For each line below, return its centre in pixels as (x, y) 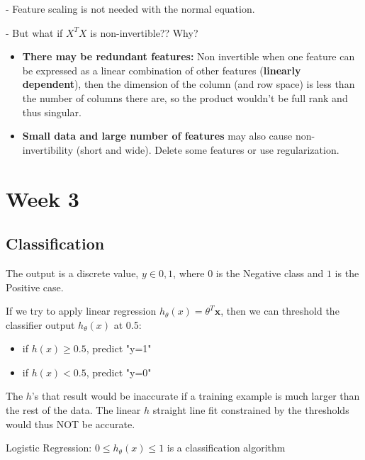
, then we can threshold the (280, 311)
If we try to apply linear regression (81, 311)
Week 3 (43, 198)
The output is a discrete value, (72, 273)
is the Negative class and (270, 273)
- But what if (34, 32)
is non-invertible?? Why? (144, 32)
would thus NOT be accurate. (71, 423)
